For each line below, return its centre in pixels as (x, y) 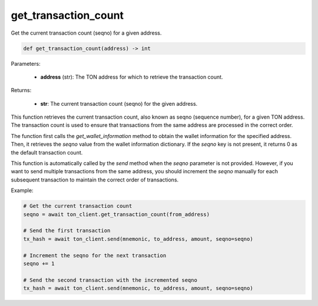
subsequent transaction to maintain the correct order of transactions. (95, 180)
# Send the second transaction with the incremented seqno (110, 280)
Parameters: (26, 63)
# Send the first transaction (67, 231)
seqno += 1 (39, 263)
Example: (22, 190)
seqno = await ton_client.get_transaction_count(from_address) (117, 214)
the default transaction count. (47, 152)
